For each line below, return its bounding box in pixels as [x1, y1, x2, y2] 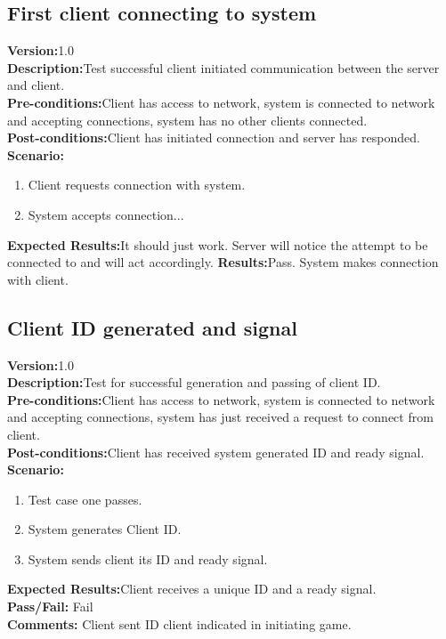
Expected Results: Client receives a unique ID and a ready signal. [7, 579, 377, 598]
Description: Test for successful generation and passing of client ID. [7, 373, 381, 392]
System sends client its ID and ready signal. [28, 549, 268, 568]
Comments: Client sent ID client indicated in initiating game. [7, 614, 352, 633]
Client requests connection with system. [28, 175, 246, 194]
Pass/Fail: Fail [7, 597, 93, 616]
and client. [7, 76, 65, 94]
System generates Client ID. [28, 520, 182, 538]
